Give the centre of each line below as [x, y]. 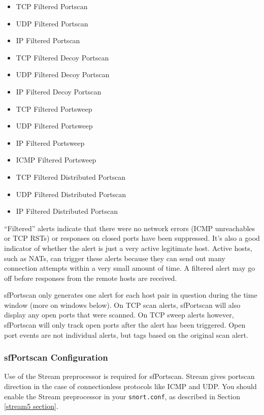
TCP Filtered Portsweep [54, 108]
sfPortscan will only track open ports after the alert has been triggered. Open [125, 325]
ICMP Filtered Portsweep [56, 160]
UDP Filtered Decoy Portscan [63, 74]
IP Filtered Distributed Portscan [67, 211]
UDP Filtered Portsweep [54, 126]
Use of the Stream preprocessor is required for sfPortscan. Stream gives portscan [129, 376]
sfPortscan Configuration [56, 357]
